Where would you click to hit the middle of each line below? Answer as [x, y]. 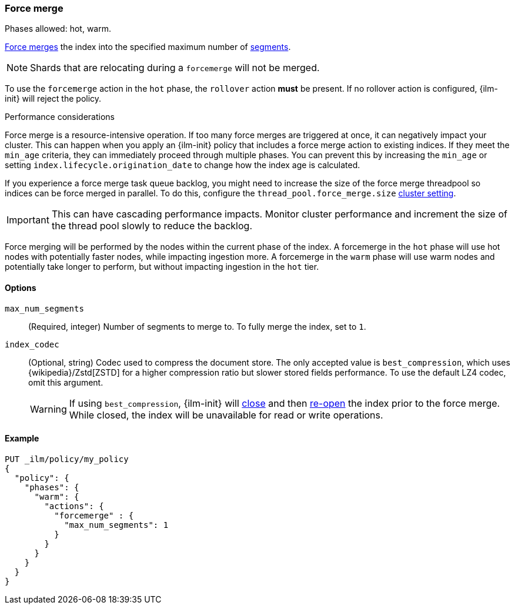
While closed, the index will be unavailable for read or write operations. [226, 415]
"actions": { [74, 506]
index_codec [32, 344]
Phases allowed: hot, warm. [58, 29]
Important [28, 220]
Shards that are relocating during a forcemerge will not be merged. [175, 68]
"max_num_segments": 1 [116, 525]
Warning [49, 409]
